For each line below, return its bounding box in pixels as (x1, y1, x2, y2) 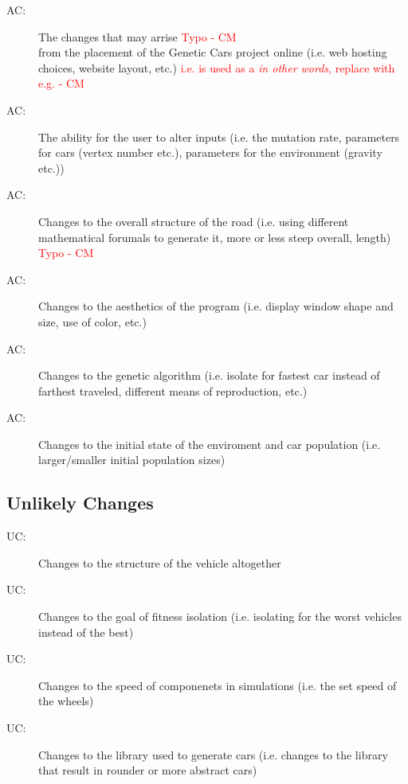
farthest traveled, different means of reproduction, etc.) (38, 382, 308, 399)
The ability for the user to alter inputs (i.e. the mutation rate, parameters (38, 128, 400, 145)
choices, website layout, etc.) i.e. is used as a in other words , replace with (38, 59, 395, 76)
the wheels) (38, 692, 94, 709)
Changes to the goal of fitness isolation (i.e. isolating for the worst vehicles (38, 608, 402, 625)
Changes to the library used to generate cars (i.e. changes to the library (38, 746, 388, 763)
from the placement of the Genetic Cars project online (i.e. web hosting (38, 44, 387, 60)
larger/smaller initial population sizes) (38, 451, 226, 468)
